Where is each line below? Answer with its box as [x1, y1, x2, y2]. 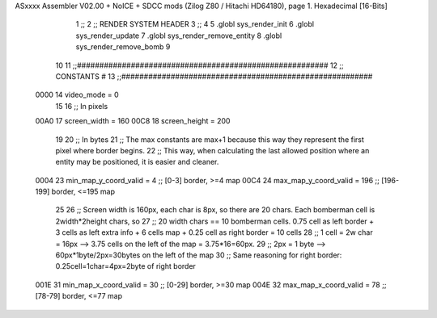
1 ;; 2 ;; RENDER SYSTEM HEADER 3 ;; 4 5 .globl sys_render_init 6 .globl [75, 19, 315, 29]
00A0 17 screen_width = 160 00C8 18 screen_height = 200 [35, 116, 231, 126]
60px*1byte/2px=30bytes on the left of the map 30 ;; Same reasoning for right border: [55, 250, 342, 260]
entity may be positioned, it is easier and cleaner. [55, 157, 219, 167]
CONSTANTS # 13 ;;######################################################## [55, 71, 373, 81]
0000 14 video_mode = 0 [35, 90, 119, 100]
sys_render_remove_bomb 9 [75, 42, 171, 52]
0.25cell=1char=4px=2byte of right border [55, 262, 196, 271]
